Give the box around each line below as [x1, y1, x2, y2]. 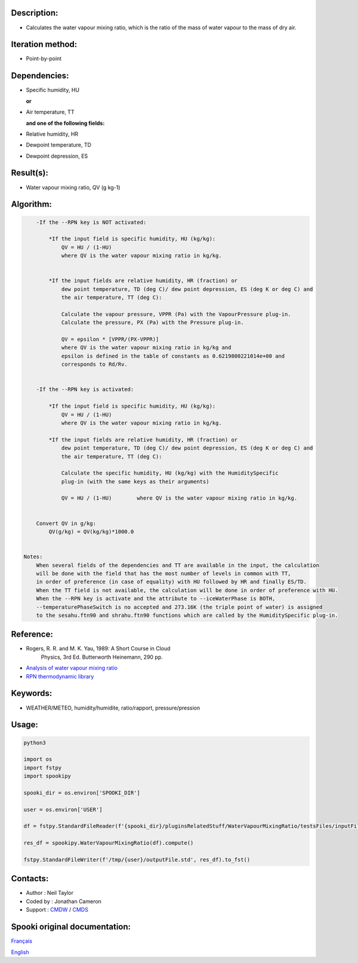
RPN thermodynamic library [26, 672, 94, 680]
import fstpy [23, 764, 62, 771]
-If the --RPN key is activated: [36, 386, 134, 393]
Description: [11, 8, 58, 18]
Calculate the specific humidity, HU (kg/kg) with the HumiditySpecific [61, 470, 279, 476]
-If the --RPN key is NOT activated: [36, 219, 147, 225]
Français [11, 937, 33, 944]
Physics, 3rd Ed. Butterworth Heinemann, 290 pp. [41, 653, 163, 661]
